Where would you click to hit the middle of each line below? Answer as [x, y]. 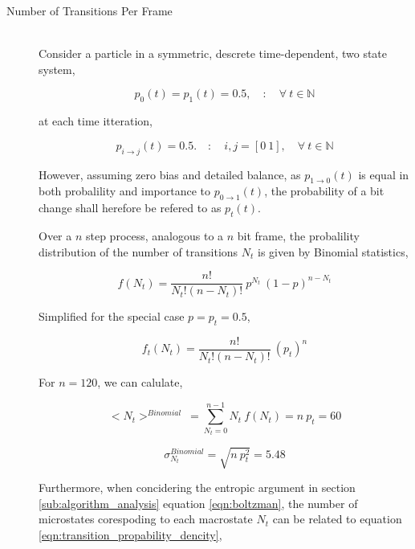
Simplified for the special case [112, 316]
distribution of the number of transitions [138, 251]
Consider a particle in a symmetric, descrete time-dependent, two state [213, 53]
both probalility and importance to [125, 191]
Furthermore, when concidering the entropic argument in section [197, 487]
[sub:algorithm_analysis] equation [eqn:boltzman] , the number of [198, 503]
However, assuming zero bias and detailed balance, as [170, 174]
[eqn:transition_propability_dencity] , [130, 534]
